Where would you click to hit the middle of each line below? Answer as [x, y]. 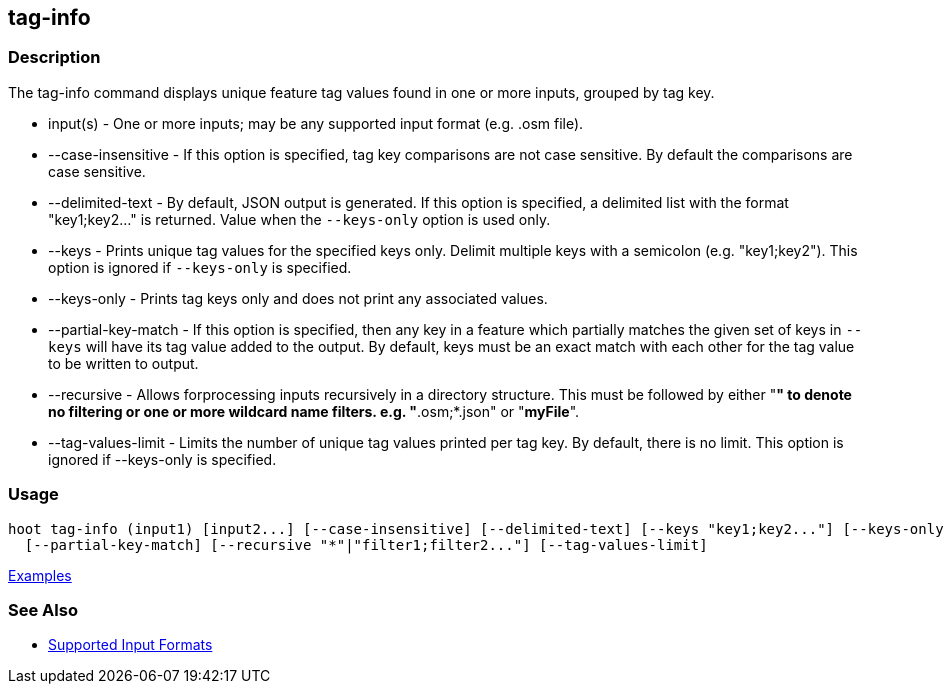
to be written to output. [123, 363]
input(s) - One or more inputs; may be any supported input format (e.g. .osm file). [316, 123]
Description [54, 57]
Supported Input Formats [130, 645]
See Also [43, 609]
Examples [40, 575]
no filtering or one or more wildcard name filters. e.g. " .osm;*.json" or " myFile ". [314, 411]
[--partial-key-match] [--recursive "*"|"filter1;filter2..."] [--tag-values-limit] [366, 544]
